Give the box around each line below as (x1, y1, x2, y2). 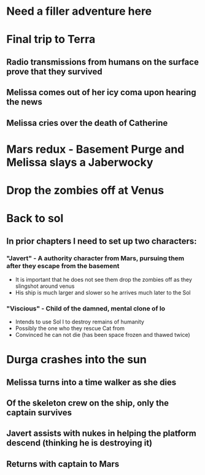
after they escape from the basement (6, 262, 120, 271)
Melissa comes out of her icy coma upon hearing (6, 87, 196, 98)
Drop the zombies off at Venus (6, 183, 164, 197)
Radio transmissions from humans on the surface (6, 56, 199, 67)
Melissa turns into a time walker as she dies (6, 377, 177, 387)
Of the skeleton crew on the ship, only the (6, 398, 169, 409)
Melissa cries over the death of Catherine (6, 118, 168, 128)
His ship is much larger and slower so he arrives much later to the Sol (15, 288, 191, 296)
